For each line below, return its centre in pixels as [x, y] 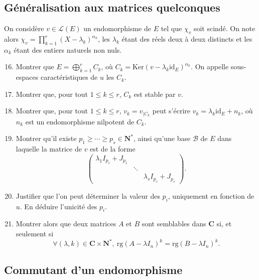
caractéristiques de [69, 77]
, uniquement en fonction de [211, 195]
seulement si [35, 233]
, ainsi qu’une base [162, 138]
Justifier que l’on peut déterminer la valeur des [88, 195]
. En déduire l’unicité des [58, 206]
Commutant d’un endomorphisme [93, 270]
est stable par [155, 94]
